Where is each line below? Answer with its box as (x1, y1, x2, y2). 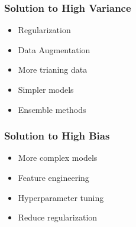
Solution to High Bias (4, 128, 110, 143)
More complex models (18, 151, 98, 164)
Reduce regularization (18, 211, 98, 223)
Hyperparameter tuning (18, 191, 104, 203)
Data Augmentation (18, 43, 90, 56)
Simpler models (18, 83, 74, 95)
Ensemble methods (18, 103, 86, 115)
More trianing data (18, 63, 88, 76)
